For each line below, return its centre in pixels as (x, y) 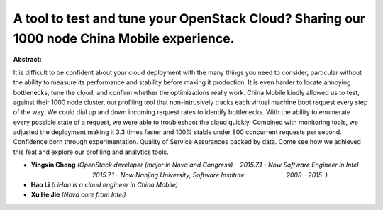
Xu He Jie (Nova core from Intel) (79, 194)
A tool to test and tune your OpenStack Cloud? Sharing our (189, 18)
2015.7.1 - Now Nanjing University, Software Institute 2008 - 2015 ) (210, 175)
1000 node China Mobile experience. (124, 38)
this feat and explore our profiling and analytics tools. (91, 152)
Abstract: (27, 60)
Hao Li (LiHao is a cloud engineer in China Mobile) (105, 185)
